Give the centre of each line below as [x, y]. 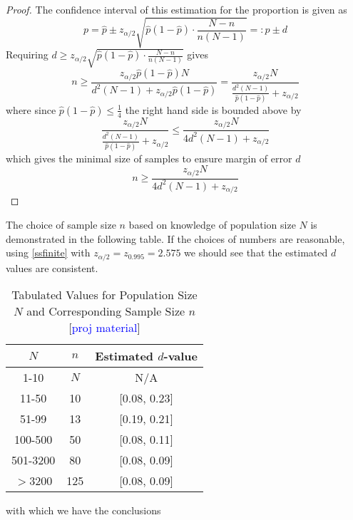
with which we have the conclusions [83, 510]
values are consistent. [52, 267]
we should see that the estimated [256, 253]
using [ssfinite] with [48, 253]
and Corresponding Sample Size [106, 311]
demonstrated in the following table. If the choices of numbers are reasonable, [175, 238]
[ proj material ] [104, 328]
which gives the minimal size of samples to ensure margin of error [149, 158]
